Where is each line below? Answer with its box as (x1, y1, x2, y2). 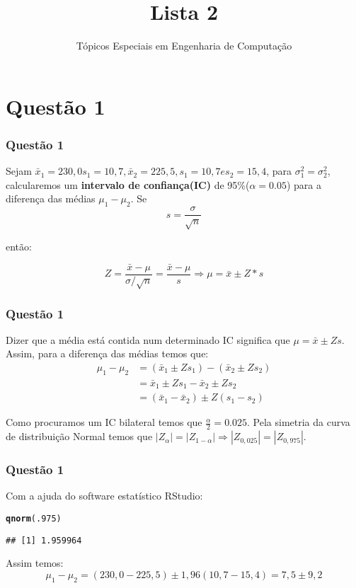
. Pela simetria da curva (247, 415, 350, 430)
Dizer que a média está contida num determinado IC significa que (6, 332, 290, 347)
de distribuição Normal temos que (6, 429, 153, 444)
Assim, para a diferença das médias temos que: (6, 346, 209, 361)
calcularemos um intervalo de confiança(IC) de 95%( (6, 177, 250, 192)
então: (6, 238, 32, 253)
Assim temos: (6, 555, 64, 570)
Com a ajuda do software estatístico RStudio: (6, 488, 203, 503)
